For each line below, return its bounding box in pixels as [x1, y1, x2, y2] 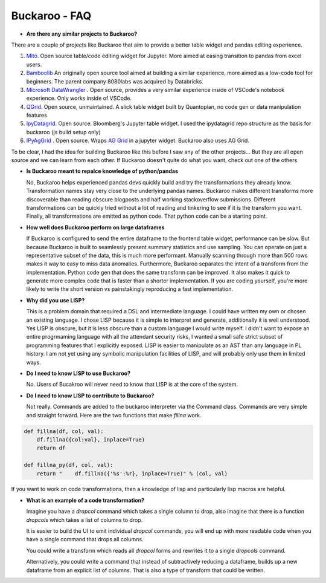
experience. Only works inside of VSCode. [26, 94, 132, 102]
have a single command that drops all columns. [26, 536, 144, 543]
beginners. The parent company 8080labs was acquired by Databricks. [26, 77, 203, 85]
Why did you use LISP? [26, 296, 85, 304]
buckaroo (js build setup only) [26, 128, 101, 135]
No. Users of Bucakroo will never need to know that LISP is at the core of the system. [26, 381, 238, 388]
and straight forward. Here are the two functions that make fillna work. [26, 411, 202, 419]
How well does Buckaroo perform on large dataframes [26, 224, 165, 231]
